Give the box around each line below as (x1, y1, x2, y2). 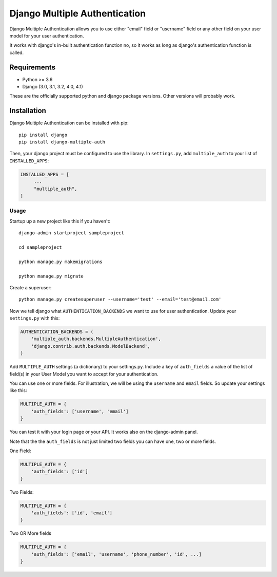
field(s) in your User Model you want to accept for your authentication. (9, 370, 159, 377)
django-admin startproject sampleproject (18, 230, 124, 236)
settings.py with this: (9, 315, 60, 321)
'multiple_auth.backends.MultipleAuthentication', (31, 336, 161, 342)
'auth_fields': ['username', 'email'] (31, 408, 129, 414)
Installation (9, 106, 46, 115)
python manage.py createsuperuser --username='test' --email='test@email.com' (18, 296, 222, 303)
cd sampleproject (18, 244, 62, 250)
